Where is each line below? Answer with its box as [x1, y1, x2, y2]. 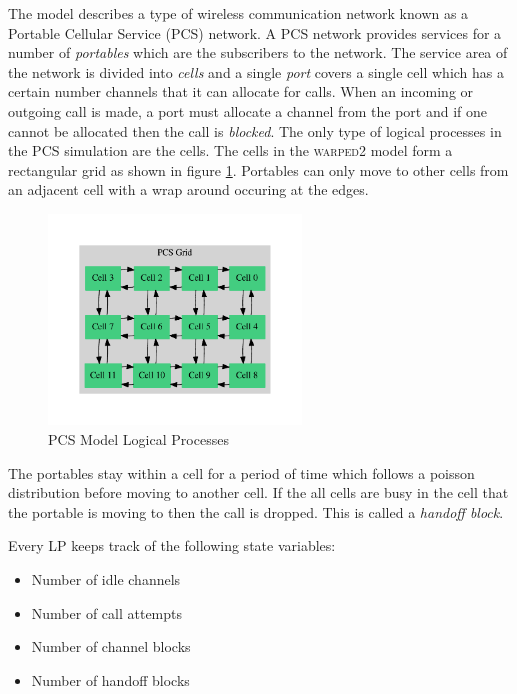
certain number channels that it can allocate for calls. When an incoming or [8, 81, 474, 102]
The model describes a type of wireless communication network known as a [8, 3, 469, 23]
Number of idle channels [31, 568, 181, 589]
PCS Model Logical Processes [48, 428, 229, 449]
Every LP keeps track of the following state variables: [8, 535, 336, 556]
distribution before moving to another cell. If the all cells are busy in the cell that [8, 482, 509, 503]
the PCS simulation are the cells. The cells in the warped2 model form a [8, 140, 453, 161]
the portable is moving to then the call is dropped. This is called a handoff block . [8, 501, 504, 522]
